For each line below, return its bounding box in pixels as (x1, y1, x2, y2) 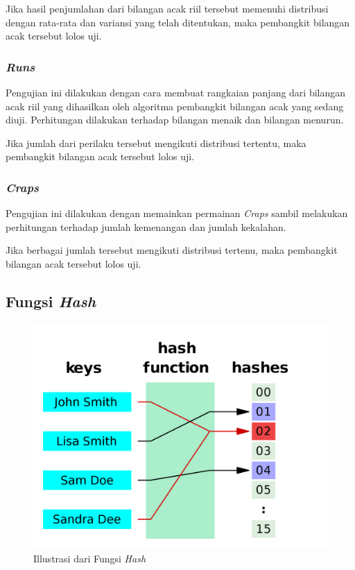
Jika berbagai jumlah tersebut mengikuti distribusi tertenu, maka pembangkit (6, 243, 338, 257)
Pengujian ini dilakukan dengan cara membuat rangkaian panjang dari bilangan (6, 85, 346, 99)
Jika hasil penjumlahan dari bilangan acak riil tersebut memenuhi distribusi (6, 1, 329, 15)
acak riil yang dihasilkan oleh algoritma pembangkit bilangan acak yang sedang (6, 98, 344, 113)
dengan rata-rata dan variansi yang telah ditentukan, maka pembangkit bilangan (6, 15, 350, 29)
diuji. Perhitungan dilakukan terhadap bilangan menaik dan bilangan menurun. (6, 112, 344, 127)
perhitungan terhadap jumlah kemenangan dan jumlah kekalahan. (6, 219, 286, 234)
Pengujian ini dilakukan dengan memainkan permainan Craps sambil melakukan (6, 206, 348, 221)
